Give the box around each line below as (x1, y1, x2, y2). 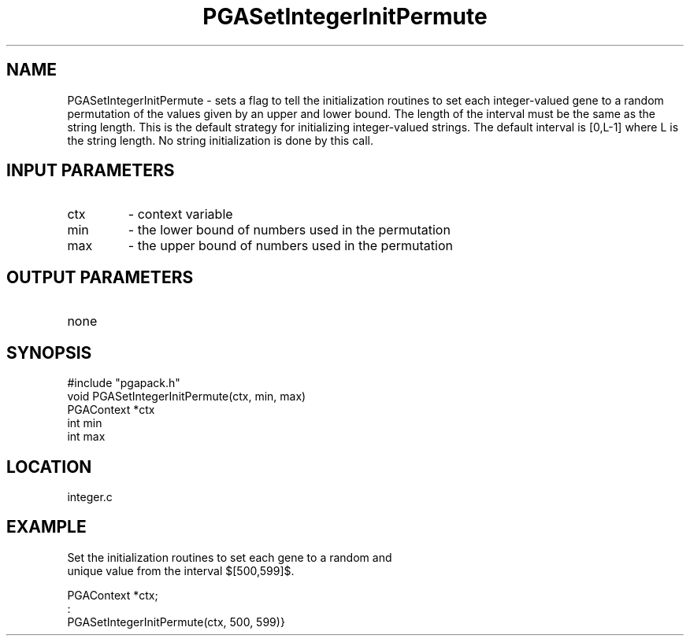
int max (67, 430, 106, 444)
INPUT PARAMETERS (6, 160, 175, 181)
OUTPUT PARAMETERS (6, 267, 194, 287)
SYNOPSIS (6, 342, 92, 363)
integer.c (67, 489, 113, 504)
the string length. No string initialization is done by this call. (67, 133, 373, 147)
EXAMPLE (6, 517, 87, 537)
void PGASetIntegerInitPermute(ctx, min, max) (67, 389, 306, 404)
